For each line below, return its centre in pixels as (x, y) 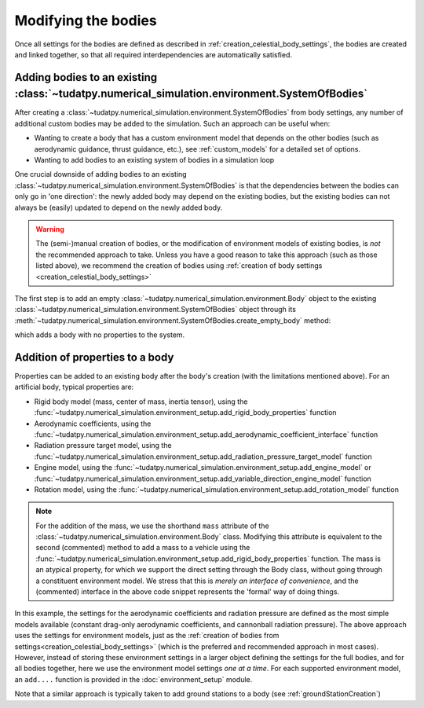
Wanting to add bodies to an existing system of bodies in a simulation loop (154, 160)
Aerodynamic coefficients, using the (93, 424)
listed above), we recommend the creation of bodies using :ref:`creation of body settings (179, 266)
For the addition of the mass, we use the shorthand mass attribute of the (153, 526)
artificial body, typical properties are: (74, 387)
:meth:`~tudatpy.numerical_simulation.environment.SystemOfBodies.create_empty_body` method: (173, 320)
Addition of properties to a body (94, 357)
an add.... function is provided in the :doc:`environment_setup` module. (133, 679)
